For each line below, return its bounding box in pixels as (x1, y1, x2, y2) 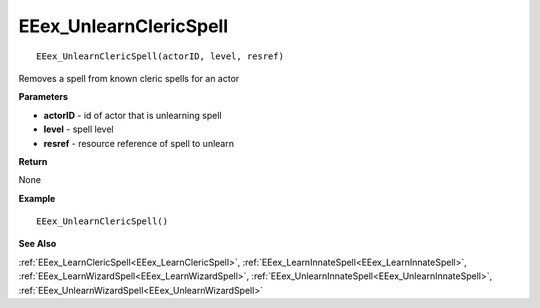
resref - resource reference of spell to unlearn (43, 137, 235, 149)
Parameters (18, 91, 69, 103)
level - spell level (43, 123, 114, 135)
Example (18, 192, 56, 204)
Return (18, 155, 48, 167)
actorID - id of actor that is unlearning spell (43, 109, 222, 121)
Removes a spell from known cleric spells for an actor (18, 72, 240, 84)
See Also (18, 238, 57, 250)
